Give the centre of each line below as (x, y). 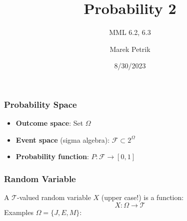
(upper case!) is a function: (142, 197)
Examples (19, 212)
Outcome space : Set (49, 123)
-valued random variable (54, 197)
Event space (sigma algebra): (63, 139)
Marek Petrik (130, 49)
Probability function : (52, 156)
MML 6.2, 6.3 (130, 32)
